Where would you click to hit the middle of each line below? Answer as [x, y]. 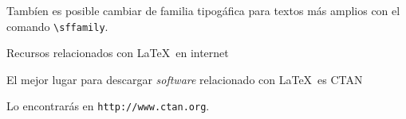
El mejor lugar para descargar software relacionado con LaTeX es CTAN [185, 79]
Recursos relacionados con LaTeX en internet [118, 53]
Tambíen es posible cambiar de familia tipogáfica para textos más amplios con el [203, 10]
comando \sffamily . [57, 26]
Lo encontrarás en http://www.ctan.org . [108, 106]
